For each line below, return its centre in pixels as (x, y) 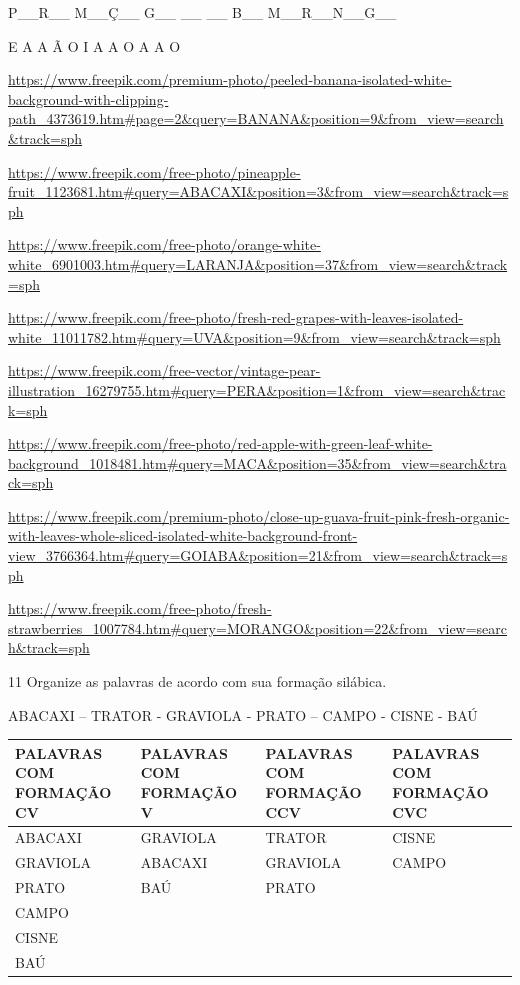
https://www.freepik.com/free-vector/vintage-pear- (164, 370)
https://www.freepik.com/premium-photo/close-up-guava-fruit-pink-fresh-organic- (259, 515)
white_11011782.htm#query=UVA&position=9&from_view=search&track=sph (254, 336)
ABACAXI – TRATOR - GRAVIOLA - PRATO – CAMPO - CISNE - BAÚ (243, 714)
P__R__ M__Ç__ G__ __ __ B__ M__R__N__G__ (202, 12)
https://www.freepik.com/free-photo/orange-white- (164, 244)
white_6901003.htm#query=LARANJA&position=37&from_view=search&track (258, 263)
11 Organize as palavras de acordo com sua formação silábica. (197, 681)
